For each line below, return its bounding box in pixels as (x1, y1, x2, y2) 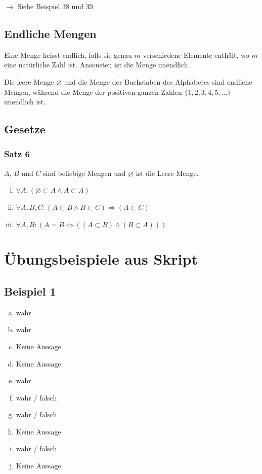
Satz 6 (4, 148, 30, 160)
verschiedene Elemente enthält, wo (143, 49, 249, 60)
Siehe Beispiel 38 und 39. (17, 1, 95, 11)
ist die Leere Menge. (136, 167, 199, 178)
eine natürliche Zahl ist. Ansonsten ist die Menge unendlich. (4, 59, 190, 70)
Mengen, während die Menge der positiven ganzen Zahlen (4, 86, 182, 97)
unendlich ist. (4, 96, 46, 107)
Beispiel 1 (4, 283, 56, 299)
